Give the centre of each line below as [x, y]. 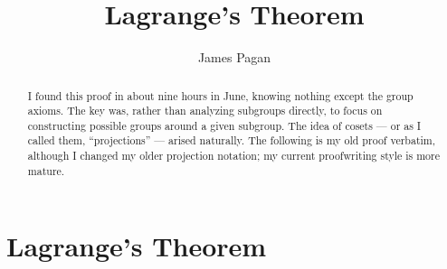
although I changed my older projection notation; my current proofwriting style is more [234, 156]
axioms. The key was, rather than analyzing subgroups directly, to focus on [205, 111]
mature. [46, 170]
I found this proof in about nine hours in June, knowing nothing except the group [220, 95]
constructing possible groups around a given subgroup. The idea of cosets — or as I [224, 125]
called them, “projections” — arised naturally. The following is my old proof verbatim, [232, 140]
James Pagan [234, 57]
